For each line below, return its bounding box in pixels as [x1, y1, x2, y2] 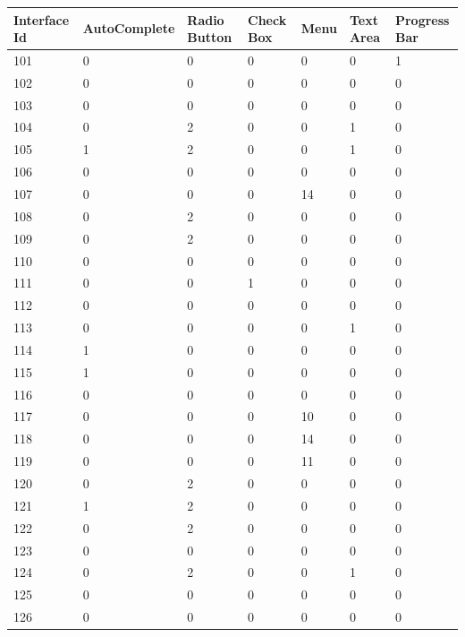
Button [187, 28, 232, 47]
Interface [13, 10, 70, 29]
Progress [394, 10, 450, 29]
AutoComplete [82, 19, 175, 38]
